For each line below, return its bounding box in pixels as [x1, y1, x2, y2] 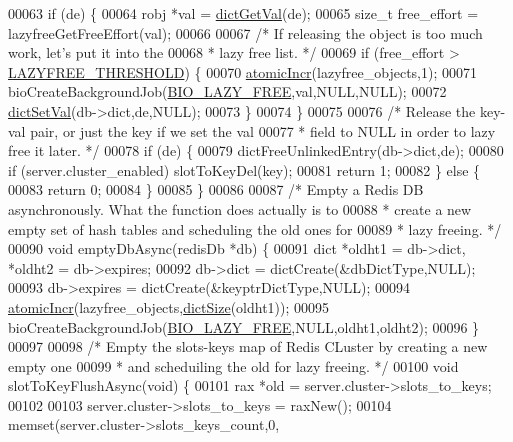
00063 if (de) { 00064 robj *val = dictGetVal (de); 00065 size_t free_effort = [8, 3, 479, 23]
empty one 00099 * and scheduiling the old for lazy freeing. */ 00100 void [8, 355, 459, 376]
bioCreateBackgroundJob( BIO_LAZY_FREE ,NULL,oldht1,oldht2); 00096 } [8, 316, 480, 337]
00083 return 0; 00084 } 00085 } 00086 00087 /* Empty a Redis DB [8, 179, 424, 200]
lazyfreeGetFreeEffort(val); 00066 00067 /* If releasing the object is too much [8, 22, 483, 43]
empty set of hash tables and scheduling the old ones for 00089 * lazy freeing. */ [8, 218, 502, 239]
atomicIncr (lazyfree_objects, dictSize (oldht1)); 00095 [8, 296, 330, 317]
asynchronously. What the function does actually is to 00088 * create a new [8, 198, 472, 219]
